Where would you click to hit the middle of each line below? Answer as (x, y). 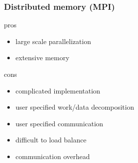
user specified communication (59, 123)
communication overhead (53, 156)
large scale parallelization (53, 41)
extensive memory (42, 58)
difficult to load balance (51, 140)
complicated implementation (58, 90)
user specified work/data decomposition (75, 107)
